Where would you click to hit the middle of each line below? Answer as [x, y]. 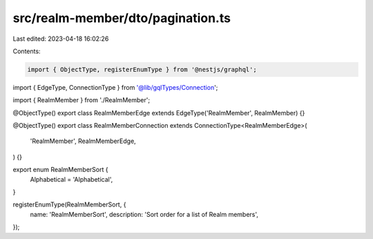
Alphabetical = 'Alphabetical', [71, 179]
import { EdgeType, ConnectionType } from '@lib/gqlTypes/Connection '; [115, 87]
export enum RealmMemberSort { [60, 170]
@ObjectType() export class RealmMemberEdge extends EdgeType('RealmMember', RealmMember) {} [159, 113]
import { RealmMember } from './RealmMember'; [82, 100]
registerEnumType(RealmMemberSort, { [69, 204]
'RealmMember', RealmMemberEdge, [83, 141]
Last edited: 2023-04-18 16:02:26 [61, 39]
